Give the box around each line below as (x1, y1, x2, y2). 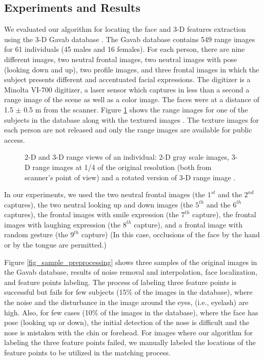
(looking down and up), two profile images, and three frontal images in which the (4, 64, 259, 74)
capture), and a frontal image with (134, 219, 242, 230)
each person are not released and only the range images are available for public (4, 124, 252, 135)
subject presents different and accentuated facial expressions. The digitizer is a (4, 74, 251, 85)
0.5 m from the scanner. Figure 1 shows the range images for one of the (24, 104, 248, 115)
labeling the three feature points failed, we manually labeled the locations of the (4, 337, 256, 348)
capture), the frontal (192, 209, 256, 220)
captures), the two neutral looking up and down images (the (4, 199, 193, 210)
